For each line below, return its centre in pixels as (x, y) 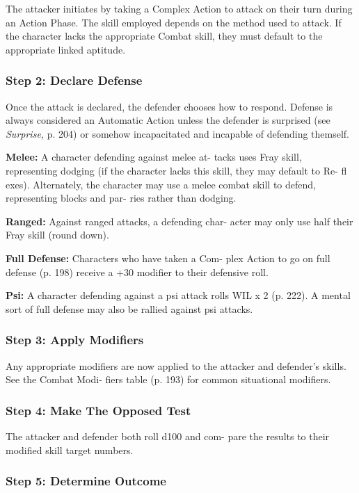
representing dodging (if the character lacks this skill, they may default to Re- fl (176, 170)
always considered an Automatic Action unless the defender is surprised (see (168, 120)
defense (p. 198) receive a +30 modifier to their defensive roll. (137, 272)
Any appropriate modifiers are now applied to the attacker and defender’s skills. (176, 365)
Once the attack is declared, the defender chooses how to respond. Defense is (169, 106)
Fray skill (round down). (57, 235)
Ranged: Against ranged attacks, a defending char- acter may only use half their (179, 221)
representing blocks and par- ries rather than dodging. (121, 198)
